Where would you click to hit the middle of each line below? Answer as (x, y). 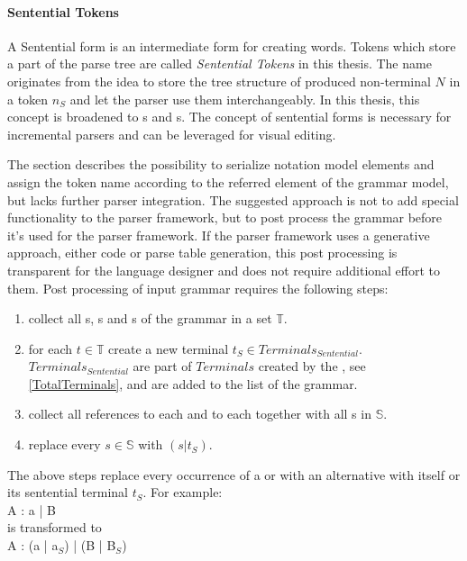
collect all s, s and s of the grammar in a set (150, 318)
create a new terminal (169, 348)
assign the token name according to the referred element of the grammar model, (228, 181)
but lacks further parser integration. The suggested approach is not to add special (233, 199)
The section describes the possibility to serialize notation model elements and (221, 164)
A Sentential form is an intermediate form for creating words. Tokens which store (232, 45)
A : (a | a (33, 545)
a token (28, 99)
